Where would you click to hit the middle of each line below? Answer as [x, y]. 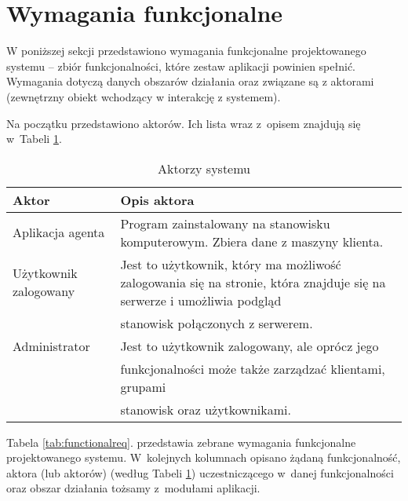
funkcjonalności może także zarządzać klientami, [253, 368]
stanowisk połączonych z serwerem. [217, 323]
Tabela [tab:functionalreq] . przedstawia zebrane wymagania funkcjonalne [181, 442]
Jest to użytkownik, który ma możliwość [231, 264]
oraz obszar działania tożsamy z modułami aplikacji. [133, 488]
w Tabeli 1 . [34, 139]
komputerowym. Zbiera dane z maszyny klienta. [252, 241]
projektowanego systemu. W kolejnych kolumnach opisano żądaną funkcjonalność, [204, 457]
